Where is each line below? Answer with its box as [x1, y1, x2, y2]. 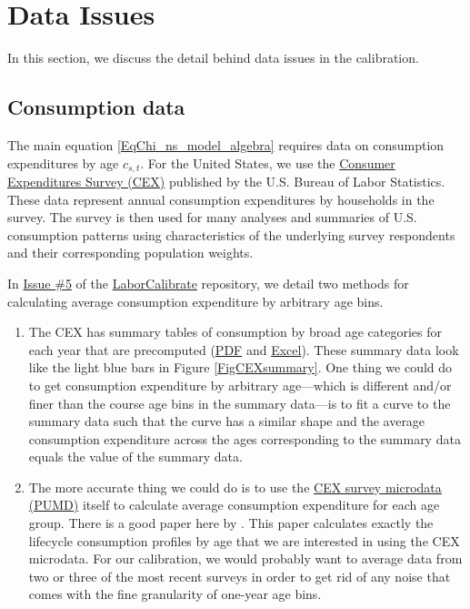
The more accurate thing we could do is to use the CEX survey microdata [28, 477, 442, 496]
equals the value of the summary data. [28, 447, 243, 466]
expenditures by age [7, 153, 119, 172]
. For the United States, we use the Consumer [140, 153, 395, 172]
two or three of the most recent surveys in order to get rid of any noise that [28, 566, 451, 585]
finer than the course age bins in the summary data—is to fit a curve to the [28, 393, 451, 412]
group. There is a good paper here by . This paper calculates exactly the [28, 513, 434, 533]
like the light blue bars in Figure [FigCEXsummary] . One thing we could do [28, 358, 453, 377]
